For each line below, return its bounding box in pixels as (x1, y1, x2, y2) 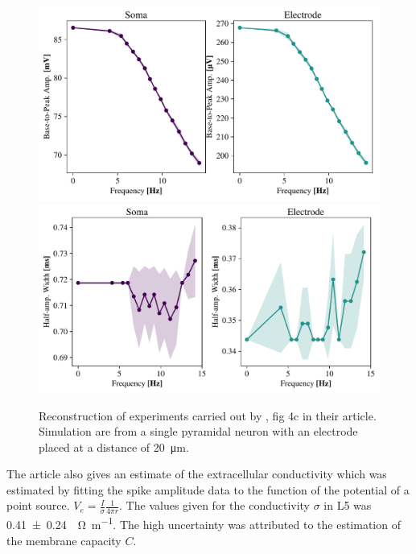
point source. (6, 497, 70, 514)
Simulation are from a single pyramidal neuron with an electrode (39, 423, 358, 440)
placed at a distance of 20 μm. (39, 438, 189, 455)
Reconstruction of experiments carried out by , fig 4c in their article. (39, 407, 377, 424)
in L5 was (323, 497, 372, 514)
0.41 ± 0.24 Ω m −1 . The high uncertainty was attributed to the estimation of (6, 514, 401, 532)
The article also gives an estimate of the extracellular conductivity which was (6, 465, 387, 482)
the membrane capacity (6, 531, 122, 548)
